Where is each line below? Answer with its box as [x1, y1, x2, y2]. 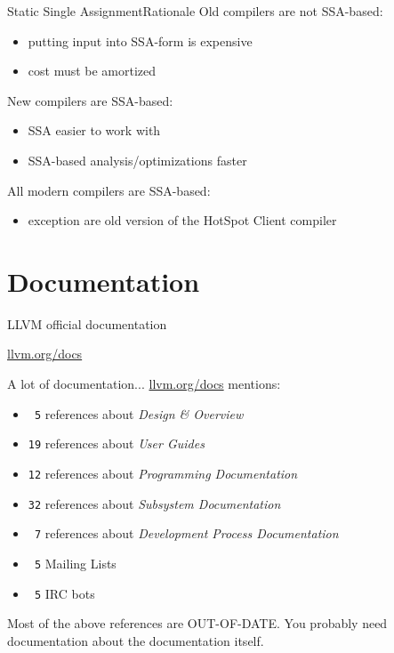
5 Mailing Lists [34, 553, 117, 572]
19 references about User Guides [28, 434, 205, 453]
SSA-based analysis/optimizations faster [28, 150, 247, 169]
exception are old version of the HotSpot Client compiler [28, 211, 337, 230]
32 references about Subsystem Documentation [28, 494, 281, 512]
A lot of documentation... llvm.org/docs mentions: [7, 375, 281, 393]
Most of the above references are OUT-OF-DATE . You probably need [7, 614, 388, 633]
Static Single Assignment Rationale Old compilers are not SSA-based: [7, 2, 383, 20]
